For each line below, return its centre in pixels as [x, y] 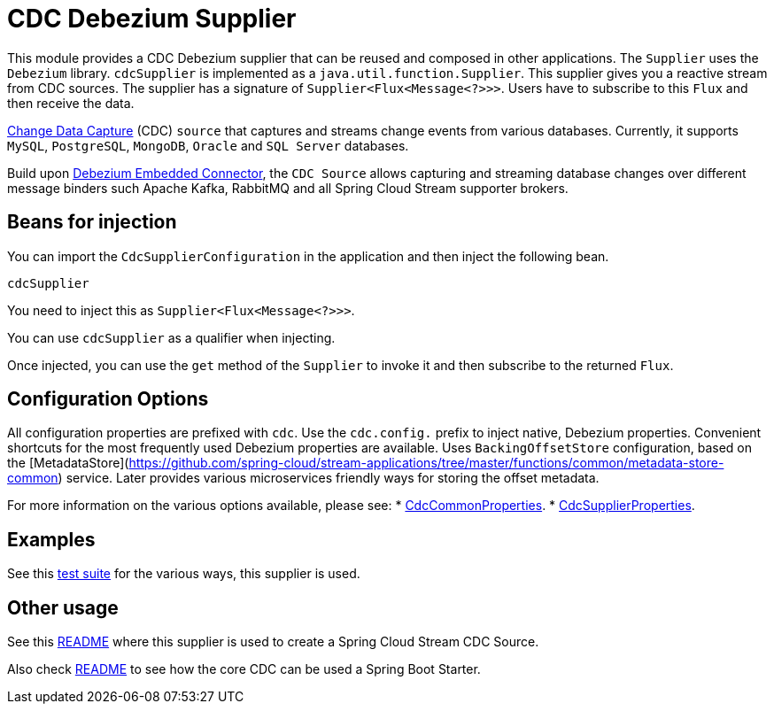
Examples [51, 539]
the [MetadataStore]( [68, 463]
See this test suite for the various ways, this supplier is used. [184, 574]
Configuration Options [108, 399]
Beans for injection [92, 222]
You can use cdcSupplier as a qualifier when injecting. [171, 337]
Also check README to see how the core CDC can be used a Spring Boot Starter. [244, 669]
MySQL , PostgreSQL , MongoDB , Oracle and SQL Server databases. [208, 145]
